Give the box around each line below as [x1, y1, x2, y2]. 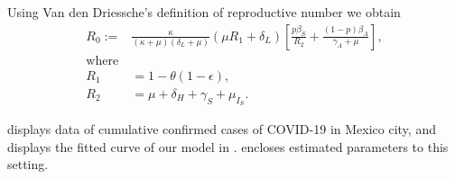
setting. [7, 155, 49, 174]
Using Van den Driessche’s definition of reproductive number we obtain [7, 3, 401, 21]
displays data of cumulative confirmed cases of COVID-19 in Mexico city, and [7, 119, 436, 138]
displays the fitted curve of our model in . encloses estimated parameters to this [7, 137, 449, 156]
